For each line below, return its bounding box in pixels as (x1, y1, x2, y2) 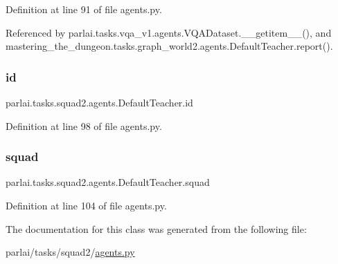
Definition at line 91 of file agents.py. (6, 2, 162, 16)
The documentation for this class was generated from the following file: (6, 221, 307, 236)
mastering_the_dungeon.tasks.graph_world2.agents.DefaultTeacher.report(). (6, 39, 333, 53)
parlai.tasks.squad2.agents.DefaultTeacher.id (6, 95, 193, 109)
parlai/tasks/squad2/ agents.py (6, 245, 135, 259)
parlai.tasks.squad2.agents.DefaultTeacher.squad (6, 175, 210, 189)
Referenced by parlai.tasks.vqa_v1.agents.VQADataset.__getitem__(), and (6, 25, 332, 39)
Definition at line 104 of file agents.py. (6, 198, 167, 212)
